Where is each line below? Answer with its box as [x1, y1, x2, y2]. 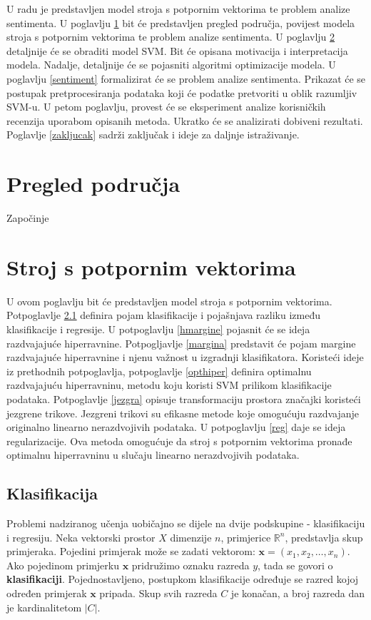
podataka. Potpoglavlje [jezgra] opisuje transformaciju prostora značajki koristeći [6, 391, 361, 406]
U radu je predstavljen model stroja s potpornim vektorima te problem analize [6, 1, 350, 16]
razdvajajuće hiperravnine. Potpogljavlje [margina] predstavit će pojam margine [6, 335, 356, 350]
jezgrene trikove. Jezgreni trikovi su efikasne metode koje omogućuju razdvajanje [6, 405, 360, 420]
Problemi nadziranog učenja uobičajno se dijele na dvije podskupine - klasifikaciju [6, 516, 365, 531]
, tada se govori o [258, 557, 333, 572]
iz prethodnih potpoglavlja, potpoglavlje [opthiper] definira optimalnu [6, 363, 312, 378]
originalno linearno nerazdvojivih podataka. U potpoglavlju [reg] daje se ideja [6, 420, 346, 434]
